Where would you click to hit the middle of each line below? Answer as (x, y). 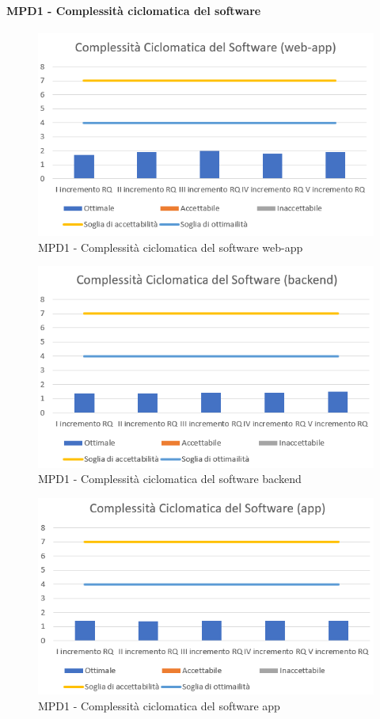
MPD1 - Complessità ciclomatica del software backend (170, 479)
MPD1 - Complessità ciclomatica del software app (159, 705)
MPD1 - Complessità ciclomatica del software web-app (171, 247)
